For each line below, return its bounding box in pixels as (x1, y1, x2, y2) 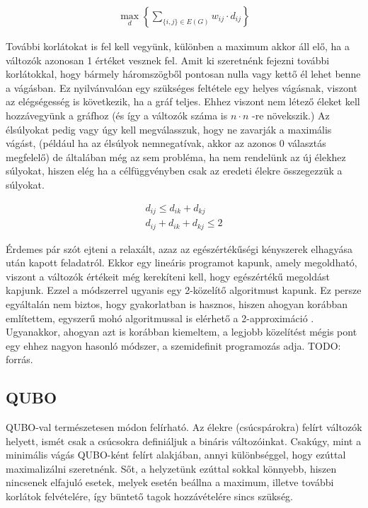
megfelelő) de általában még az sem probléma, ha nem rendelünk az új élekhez (6, 149, 346, 164)
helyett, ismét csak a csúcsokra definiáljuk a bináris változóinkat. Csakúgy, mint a (6, 433, 362, 448)
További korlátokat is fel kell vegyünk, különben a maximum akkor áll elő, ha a (6, 39, 350, 54)
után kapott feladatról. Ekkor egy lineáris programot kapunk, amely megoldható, (6, 255, 357, 270)
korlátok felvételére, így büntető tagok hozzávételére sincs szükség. (6, 489, 293, 504)
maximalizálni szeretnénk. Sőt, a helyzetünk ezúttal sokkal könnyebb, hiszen (6, 461, 337, 475)
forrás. (6, 352, 33, 367)
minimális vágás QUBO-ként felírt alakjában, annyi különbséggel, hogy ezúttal (6, 447, 346, 462)
